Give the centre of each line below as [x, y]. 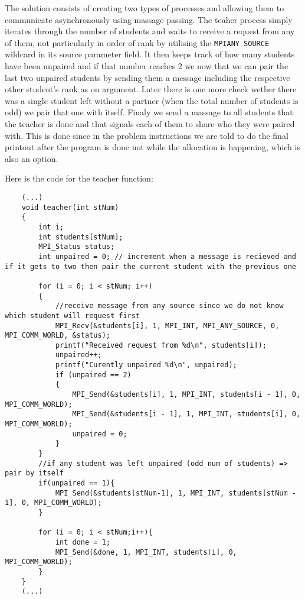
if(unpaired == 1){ [77, 483]
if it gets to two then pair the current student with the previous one [150, 266]
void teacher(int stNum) [70, 207]
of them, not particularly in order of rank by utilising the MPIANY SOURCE [137, 42]
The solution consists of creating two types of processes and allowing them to [145, 8]
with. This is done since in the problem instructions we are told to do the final [147, 135]
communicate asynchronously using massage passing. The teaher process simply [149, 19]
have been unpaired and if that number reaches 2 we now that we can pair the [147, 66]
